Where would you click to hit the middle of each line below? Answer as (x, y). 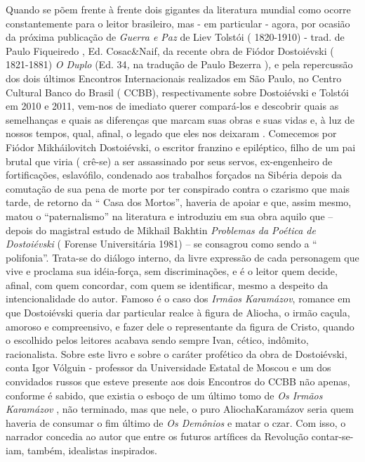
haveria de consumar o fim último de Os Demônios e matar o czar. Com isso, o (176, 422)
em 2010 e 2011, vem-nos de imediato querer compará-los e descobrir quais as (172, 106)
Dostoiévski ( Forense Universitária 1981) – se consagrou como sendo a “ (161, 244)
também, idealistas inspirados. (92, 450)
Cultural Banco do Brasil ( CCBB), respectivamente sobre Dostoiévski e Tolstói (177, 92)
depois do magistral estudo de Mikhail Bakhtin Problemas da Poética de (161, 230)
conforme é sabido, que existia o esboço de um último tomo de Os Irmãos (164, 395)
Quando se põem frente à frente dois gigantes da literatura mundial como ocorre (178, 9)
